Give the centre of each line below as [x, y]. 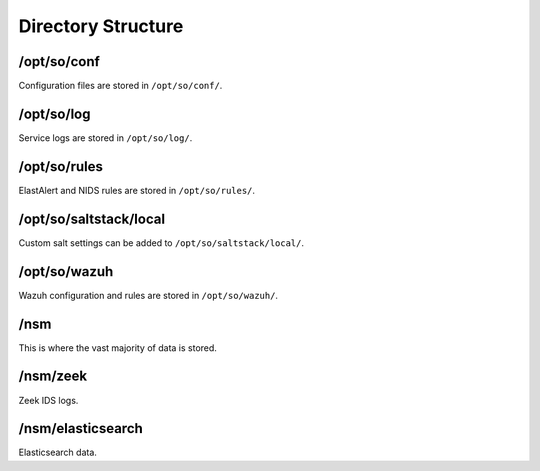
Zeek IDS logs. [48, 400]
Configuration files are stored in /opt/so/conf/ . [120, 86]
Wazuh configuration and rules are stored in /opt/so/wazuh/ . [148, 295]
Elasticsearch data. [57, 452]
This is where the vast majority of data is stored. [117, 347]
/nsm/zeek [53, 376]
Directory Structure [101, 26]
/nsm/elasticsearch [81, 428]
